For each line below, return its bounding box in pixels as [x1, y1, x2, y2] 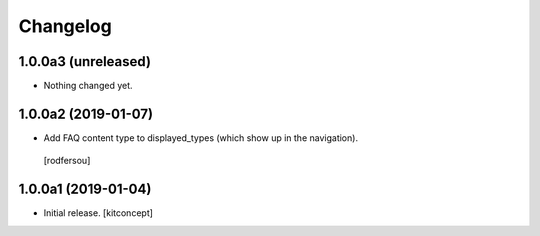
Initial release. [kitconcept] [43, 207, 154, 219]
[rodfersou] [43, 155, 91, 167]
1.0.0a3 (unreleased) [18, 53, 152, 70]
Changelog [18, 15, 112, 37]
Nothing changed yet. [43, 80, 134, 92]
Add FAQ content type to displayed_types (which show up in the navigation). [43, 131, 359, 144]
